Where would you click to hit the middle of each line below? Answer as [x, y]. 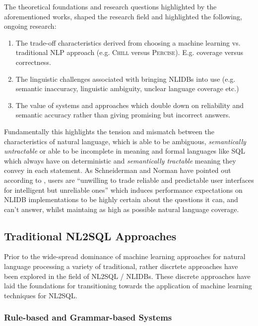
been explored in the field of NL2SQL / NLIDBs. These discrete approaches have [127, 276]
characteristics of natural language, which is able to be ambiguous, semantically [125, 141]
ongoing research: [30, 26]
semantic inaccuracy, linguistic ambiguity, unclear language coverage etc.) [127, 88]
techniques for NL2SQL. [41, 295]
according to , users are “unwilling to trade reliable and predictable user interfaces [129, 180]
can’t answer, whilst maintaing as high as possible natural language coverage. [122, 209]
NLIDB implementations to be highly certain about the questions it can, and [121, 199]
